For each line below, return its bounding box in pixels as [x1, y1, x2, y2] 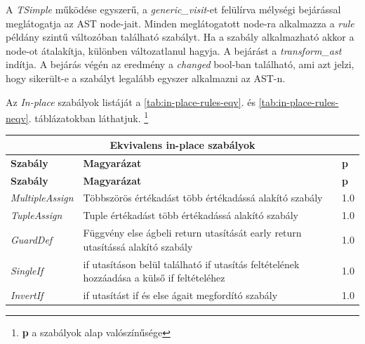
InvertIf [11, 288, 44, 302]
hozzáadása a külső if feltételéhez [83, 270, 225, 285]
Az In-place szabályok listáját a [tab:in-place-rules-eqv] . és [6, 94, 255, 109]
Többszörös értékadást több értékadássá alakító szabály [83, 190, 323, 205]
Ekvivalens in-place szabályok [109, 137, 255, 152]
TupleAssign [11, 208, 62, 223]
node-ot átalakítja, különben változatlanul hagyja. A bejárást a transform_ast [6, 43, 342, 58]
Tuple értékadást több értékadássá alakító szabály [83, 208, 298, 223]
